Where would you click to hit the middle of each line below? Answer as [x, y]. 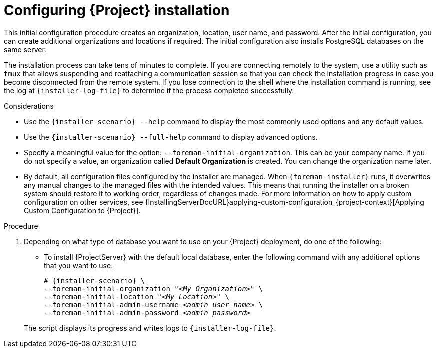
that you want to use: [79, 265]
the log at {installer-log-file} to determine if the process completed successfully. [149, 90]
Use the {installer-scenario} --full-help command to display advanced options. [171, 137]
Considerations [29, 106]
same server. [25, 49]
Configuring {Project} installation [117, 10]
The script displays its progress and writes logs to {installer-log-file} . [150, 328]
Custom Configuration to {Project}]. [82, 210]
